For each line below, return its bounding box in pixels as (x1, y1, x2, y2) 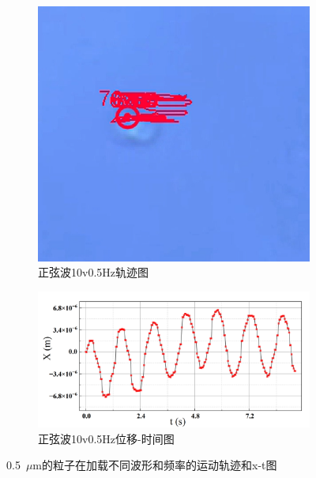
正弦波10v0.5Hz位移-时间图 (38, 430, 175, 446)
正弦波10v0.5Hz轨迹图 (38, 264, 149, 280)
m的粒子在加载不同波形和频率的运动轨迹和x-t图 (32, 457, 277, 473)
